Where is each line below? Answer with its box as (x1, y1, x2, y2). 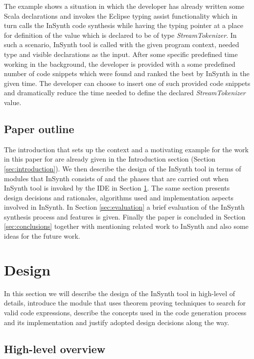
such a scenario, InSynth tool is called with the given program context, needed (4, 39, 239, 50)
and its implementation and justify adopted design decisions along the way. (4, 317, 230, 327)
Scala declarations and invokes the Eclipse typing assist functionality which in (4, 10, 238, 21)
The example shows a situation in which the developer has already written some (4, 1, 244, 11)
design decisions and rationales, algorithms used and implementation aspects (4, 192, 233, 202)
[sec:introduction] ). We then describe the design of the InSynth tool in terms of (4, 163, 241, 173)
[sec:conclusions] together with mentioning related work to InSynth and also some (4, 221, 249, 231)
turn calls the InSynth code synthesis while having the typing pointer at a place (4, 20, 243, 30)
